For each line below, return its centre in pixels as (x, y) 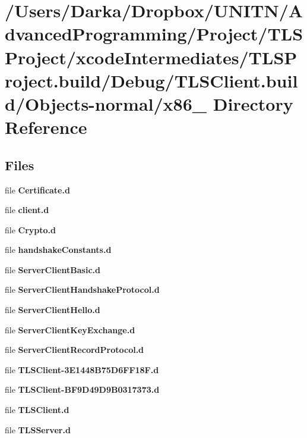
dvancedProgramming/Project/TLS (154, 34)
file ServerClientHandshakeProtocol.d (82, 290)
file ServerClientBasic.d (53, 269)
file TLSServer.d (38, 429)
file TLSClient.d (37, 410)
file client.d (27, 210)
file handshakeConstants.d (58, 250)
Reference (46, 127)
